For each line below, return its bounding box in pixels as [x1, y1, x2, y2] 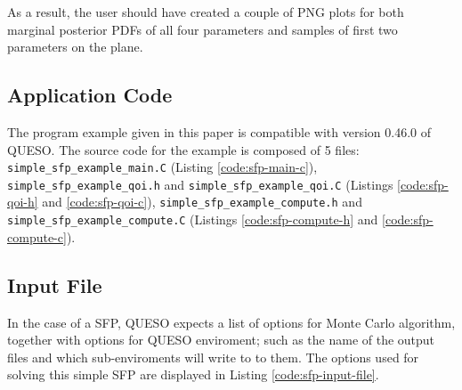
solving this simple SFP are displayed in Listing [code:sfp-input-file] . [7, 365, 379, 384]
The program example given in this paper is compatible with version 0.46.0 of [7, 122, 431, 141]
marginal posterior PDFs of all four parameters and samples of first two [7, 20, 398, 38]
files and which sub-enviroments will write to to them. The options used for [7, 347, 419, 366]
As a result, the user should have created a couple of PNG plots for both [7, 3, 404, 20]
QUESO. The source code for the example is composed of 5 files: [7, 140, 360, 158]
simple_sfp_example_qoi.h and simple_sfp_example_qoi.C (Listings [7, 175, 393, 193]
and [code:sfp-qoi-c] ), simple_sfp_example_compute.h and [42, 192, 362, 211]
